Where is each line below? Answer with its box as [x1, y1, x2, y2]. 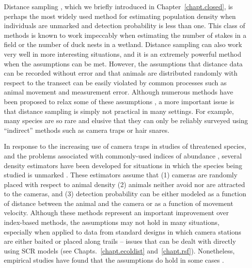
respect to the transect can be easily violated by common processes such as [4, 77, 227, 87]
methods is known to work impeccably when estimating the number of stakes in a [4, 30, 247, 40]
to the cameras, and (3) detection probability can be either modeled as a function [4, 189, 246, 199]
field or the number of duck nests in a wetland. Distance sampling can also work [4, 39, 242, 49]
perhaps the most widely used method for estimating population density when [4, 11, 236, 21]
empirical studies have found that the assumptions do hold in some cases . [4, 255, 224, 265]
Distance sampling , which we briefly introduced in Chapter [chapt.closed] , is [4, 1, 233, 11]
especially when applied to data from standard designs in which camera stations [4, 226, 241, 236]
